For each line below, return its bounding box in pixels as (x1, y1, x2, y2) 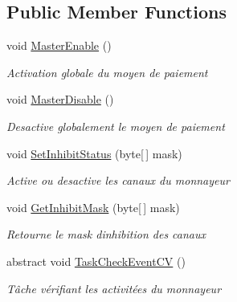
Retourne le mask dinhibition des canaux (6, 226, 206, 243)
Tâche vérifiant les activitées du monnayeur (6, 280, 222, 296)
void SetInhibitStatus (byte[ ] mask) (6, 145, 182, 161)
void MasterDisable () (6, 91, 114, 108)
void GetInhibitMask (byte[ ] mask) (6, 198, 180, 215)
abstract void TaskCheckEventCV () (6, 252, 186, 269)
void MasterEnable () (6, 37, 112, 54)
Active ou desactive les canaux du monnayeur (6, 172, 230, 189)
